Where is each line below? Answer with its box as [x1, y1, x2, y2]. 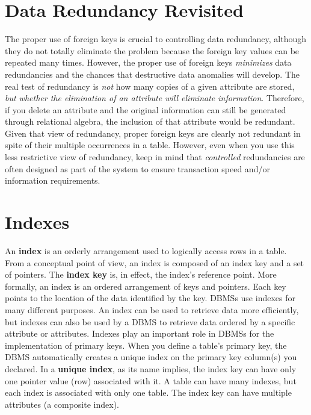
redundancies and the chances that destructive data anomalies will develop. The [5, 67, 300, 80]
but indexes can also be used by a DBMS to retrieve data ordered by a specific [5, 315, 295, 328]
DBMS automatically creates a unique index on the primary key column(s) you [5, 351, 297, 363]
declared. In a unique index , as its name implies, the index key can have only [5, 362, 297, 375]
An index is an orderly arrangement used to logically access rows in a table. [5, 244, 287, 257]
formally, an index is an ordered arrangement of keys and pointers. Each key [5, 279, 286, 292]
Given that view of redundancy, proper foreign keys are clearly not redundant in [5, 126, 301, 139]
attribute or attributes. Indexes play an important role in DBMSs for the [5, 327, 274, 340]
